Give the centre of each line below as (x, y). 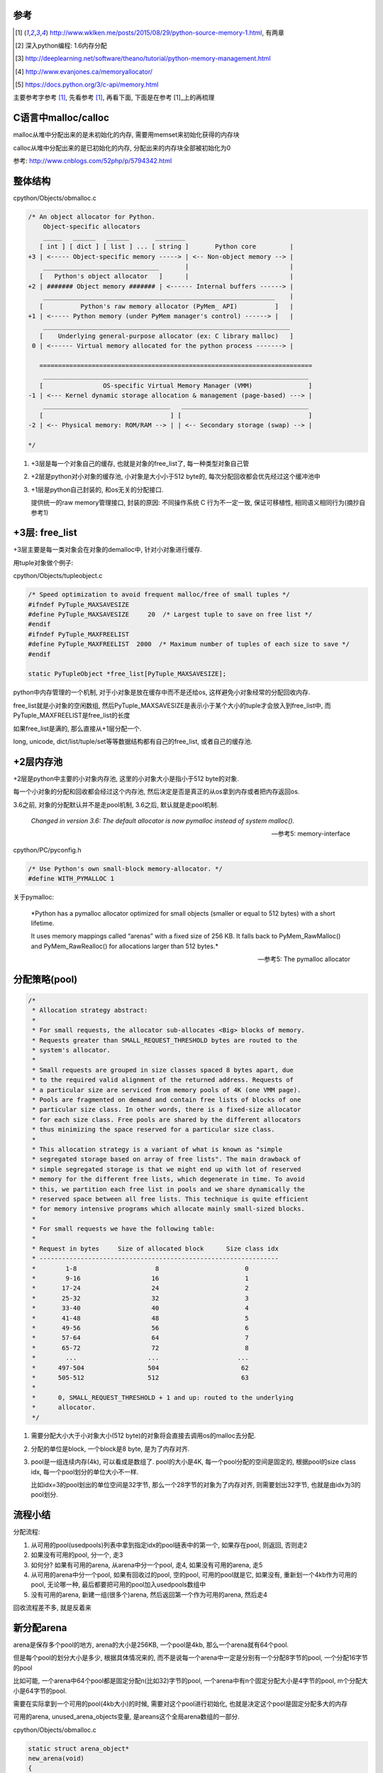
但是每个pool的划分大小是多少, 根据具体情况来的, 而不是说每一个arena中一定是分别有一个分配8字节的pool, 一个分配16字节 (190, 1658)
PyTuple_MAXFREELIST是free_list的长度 (72, 716)
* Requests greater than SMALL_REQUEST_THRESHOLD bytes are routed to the (165, 1040)
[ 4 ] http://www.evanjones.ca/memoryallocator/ (84, 72)
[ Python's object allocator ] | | (167, 276)
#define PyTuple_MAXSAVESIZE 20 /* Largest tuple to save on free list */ (170, 615)
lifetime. (43, 923)
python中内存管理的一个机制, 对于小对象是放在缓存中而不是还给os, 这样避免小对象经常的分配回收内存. (162, 692)
